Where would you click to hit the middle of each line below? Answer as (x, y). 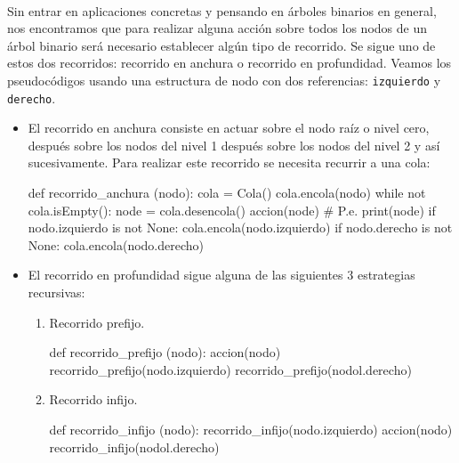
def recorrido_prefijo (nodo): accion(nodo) (165, 352)
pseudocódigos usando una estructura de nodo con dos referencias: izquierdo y (224, 80)
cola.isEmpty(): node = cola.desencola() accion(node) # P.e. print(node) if (232, 210)
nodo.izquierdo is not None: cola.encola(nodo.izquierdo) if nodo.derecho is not (240, 227)
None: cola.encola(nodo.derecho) (116, 244)
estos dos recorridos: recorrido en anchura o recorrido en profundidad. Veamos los (229, 63)
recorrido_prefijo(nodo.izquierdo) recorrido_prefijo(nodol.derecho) (230, 369)
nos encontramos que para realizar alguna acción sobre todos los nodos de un (217, 28)
